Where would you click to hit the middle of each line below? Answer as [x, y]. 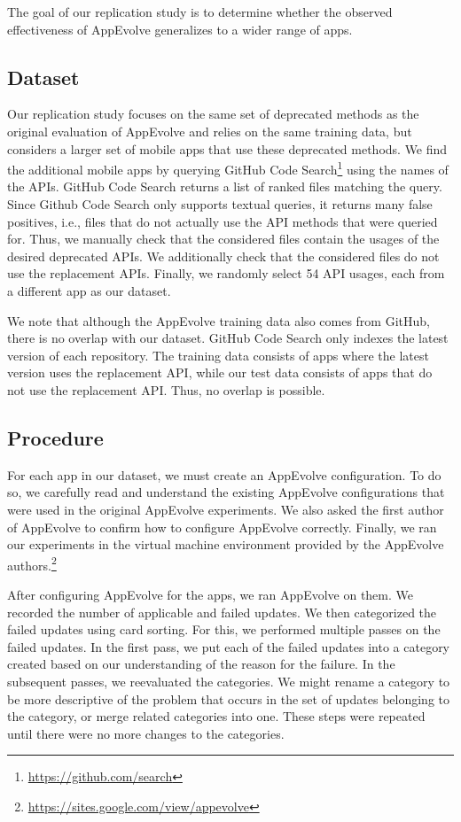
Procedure [55, 437]
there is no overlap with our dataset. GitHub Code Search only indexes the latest [228, 338]
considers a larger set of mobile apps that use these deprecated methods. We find [227, 148]
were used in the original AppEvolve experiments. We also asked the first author [226, 509]
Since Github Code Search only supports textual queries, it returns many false [220, 204]
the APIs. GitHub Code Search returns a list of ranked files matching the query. [225, 186]
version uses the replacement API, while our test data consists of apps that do [220, 372]
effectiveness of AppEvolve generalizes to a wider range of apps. [180, 29]
